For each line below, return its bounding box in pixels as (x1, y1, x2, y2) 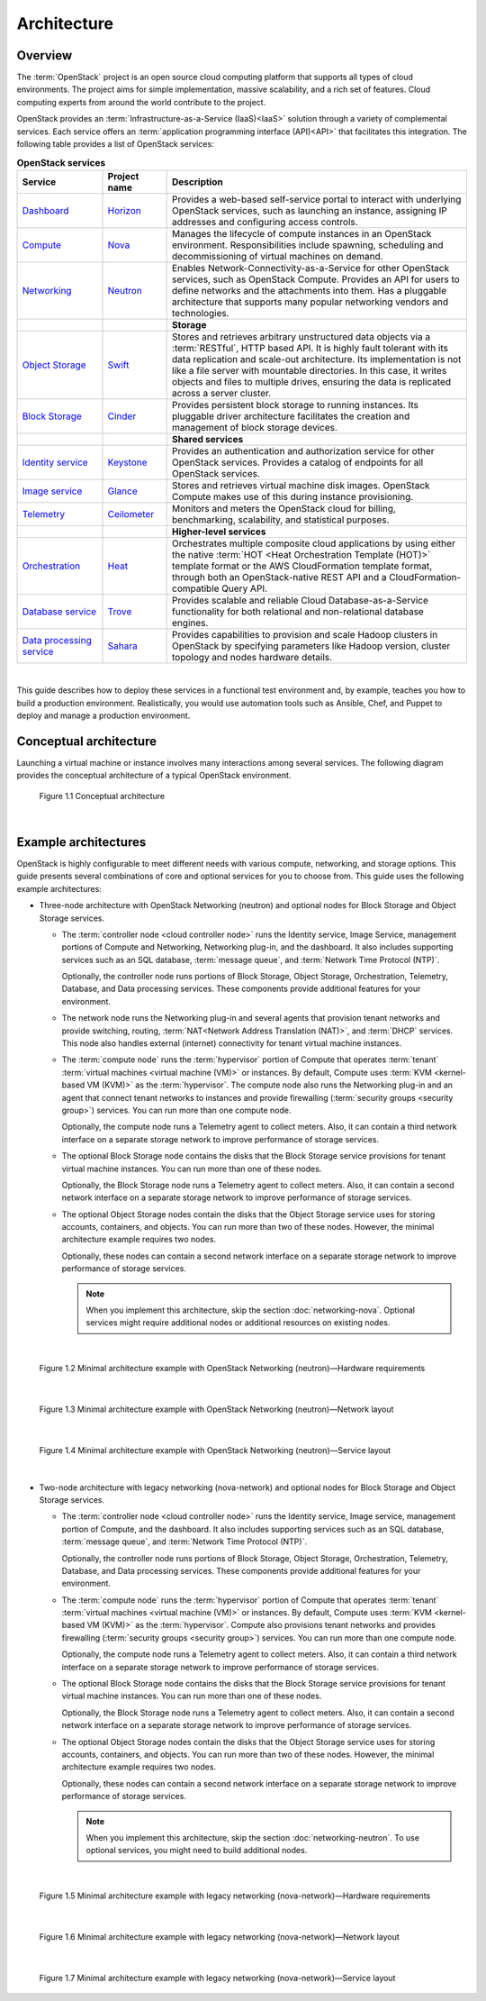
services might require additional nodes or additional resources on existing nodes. (85, 1317, 391, 1328)
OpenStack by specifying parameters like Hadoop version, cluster (171, 640, 451, 652)
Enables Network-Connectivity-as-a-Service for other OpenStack (171, 261, 450, 274)
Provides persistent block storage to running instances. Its (171, 398, 418, 411)
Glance (107, 485, 139, 497)
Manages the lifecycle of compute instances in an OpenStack (171, 227, 432, 240)
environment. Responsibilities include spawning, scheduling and (171, 239, 444, 251)
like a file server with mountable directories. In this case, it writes (171, 364, 447, 377)
